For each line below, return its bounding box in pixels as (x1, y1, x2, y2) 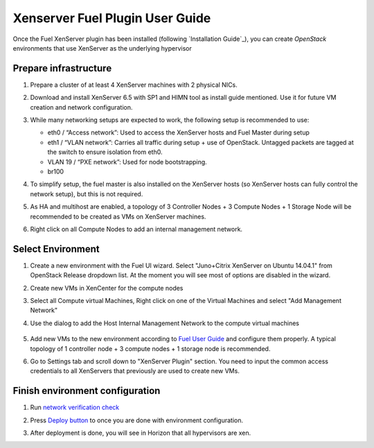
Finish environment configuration (12, 385, 161, 397)
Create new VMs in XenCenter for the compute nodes (30, 284, 184, 292)
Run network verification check (30, 403, 120, 412)
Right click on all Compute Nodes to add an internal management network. (30, 225, 242, 233)
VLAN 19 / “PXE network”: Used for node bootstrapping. (47, 157, 207, 166)
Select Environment (12, 243, 100, 255)
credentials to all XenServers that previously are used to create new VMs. (30, 367, 240, 375)
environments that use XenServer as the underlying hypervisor (12, 44, 192, 52)
